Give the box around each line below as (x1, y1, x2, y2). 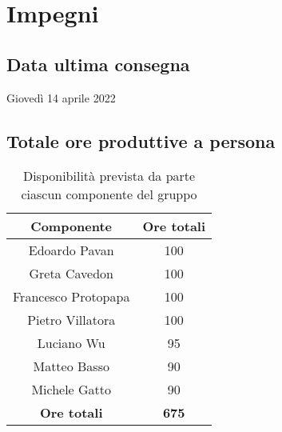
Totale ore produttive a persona (6, 128, 276, 153)
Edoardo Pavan (28, 241, 114, 260)
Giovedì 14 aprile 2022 (6, 89, 116, 106)
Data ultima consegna (6, 51, 190, 76)
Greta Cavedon (29, 264, 113, 283)
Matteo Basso (33, 357, 109, 376)
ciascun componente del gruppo (21, 185, 197, 204)
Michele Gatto (31, 380, 112, 399)
